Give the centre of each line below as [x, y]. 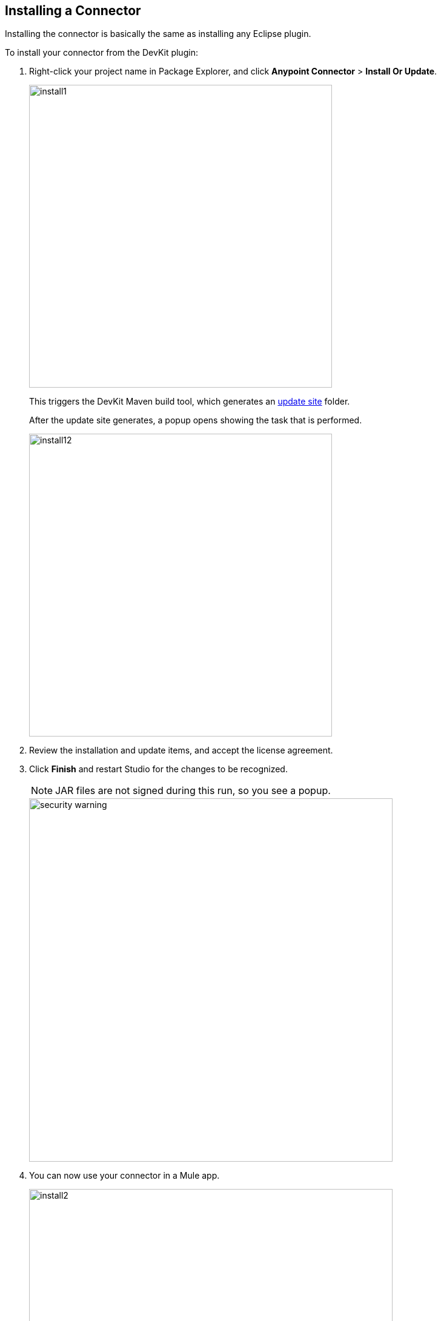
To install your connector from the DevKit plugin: [101, 53]
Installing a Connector [73, 11]
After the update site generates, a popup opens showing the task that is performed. [196, 420]
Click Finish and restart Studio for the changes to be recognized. [158, 769]
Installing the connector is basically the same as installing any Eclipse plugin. [158, 34]
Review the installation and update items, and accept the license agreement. [181, 750]
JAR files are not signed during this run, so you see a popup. [193, 791]
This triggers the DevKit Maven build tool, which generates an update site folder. [190, 402]
